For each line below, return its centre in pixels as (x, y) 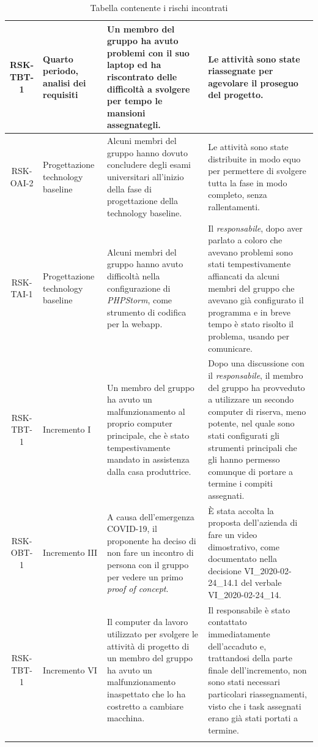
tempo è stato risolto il (251, 324)
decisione (225, 570)
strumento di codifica (147, 312)
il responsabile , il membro (256, 375)
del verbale (261, 582)
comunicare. (230, 348)
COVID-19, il (132, 529)
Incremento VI (70, 669)
